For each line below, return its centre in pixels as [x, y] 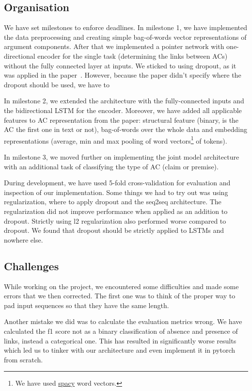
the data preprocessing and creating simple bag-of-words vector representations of [125, 37]
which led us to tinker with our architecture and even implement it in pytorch [120, 350]
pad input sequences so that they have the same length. [87, 305]
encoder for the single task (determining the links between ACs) [133, 56]
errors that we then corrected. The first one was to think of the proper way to [120, 296]
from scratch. [24, 359]
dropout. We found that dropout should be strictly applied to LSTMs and [114, 230]
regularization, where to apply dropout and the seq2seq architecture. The [113, 202]
